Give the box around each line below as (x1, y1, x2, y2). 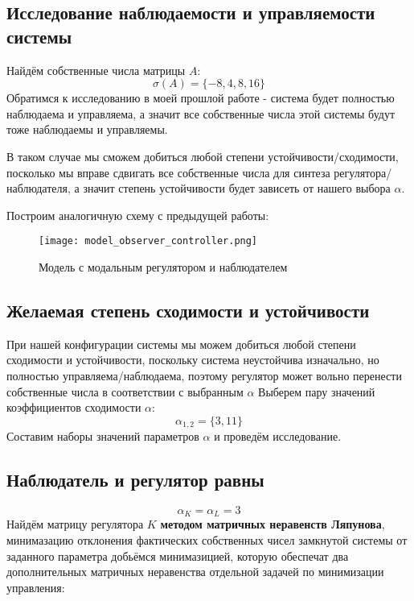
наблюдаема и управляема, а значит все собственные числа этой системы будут (6, 105, 396, 122)
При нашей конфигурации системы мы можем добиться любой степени (6, 335, 356, 352)
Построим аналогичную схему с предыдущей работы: (6, 206, 269, 223)
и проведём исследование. (214, 428, 342, 445)
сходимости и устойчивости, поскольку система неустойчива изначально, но (6, 351, 379, 368)
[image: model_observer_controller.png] (39, 235, 258, 247)
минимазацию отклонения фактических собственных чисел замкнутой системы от (6, 532, 408, 549)
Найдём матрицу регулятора (6, 516, 144, 533)
